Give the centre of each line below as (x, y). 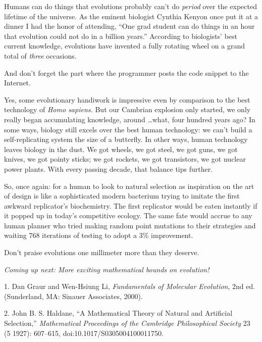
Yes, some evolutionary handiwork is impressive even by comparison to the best (127, 99)
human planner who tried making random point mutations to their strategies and (130, 225)
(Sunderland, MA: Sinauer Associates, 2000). (73, 296)
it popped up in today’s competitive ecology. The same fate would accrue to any (128, 215)
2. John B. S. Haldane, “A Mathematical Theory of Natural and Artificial (118, 313)
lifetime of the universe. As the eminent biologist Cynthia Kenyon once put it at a (131, 16)
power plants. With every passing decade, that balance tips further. (109, 168)
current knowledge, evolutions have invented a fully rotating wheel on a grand (125, 46)
